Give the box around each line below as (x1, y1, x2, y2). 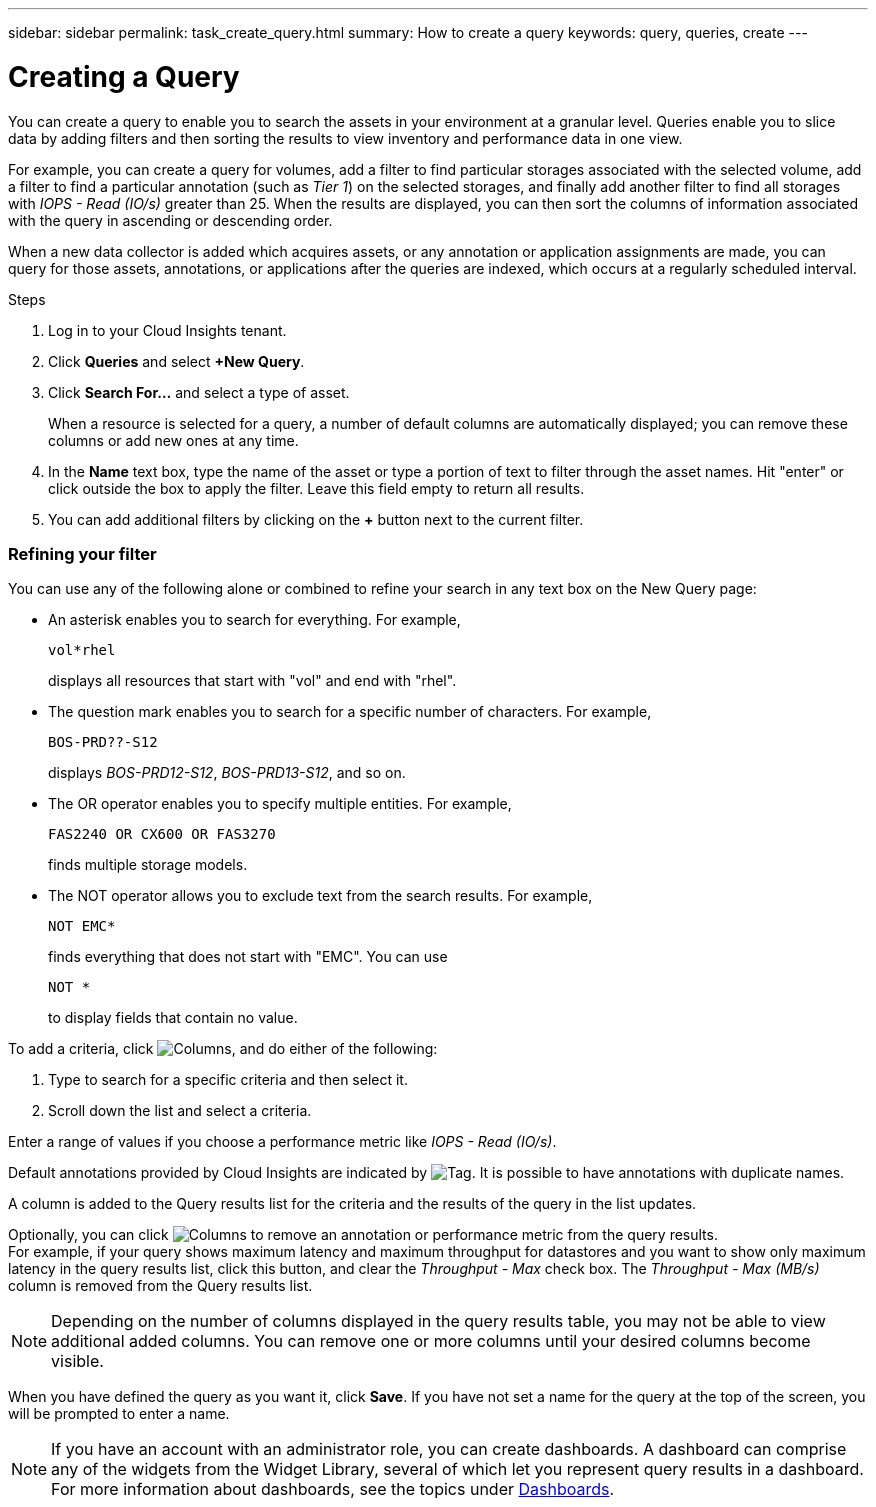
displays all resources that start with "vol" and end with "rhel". (48, 672, 457, 690)
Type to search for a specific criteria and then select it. (48, 1071, 408, 1089)
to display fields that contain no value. (48, 1009, 298, 1027)
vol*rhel (48, 642, 116, 659)
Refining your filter (8, 543, 157, 564)
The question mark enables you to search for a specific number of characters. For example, (48, 703, 652, 721)
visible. (51, 1351, 104, 1372)
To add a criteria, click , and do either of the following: (8, 1040, 438, 1058)
